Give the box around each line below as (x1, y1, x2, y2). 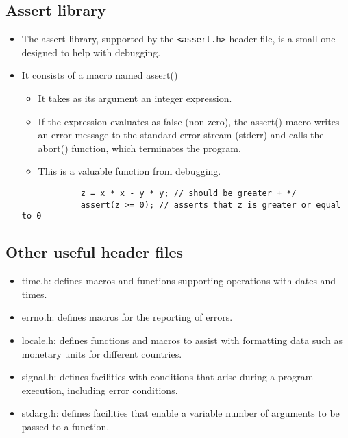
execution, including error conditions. (21, 382, 178, 397)
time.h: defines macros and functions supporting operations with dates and (21, 273, 336, 288)
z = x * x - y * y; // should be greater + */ (80, 188, 297, 199)
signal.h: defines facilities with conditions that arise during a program (21, 369, 314, 384)
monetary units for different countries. (21, 346, 182, 361)
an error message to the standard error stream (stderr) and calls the (38, 127, 324, 142)
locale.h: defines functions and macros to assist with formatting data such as (21, 332, 343, 347)
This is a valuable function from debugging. (38, 164, 221, 178)
